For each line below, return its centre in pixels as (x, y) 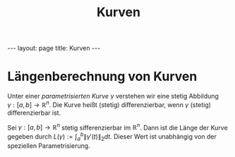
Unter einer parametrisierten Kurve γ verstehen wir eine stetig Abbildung (113, 96)
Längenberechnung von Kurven (102, 76)
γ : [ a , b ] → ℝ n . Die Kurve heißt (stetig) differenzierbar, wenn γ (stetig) (109, 104)
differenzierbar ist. (34, 113)
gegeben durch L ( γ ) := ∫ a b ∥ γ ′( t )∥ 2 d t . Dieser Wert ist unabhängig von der (112, 137)
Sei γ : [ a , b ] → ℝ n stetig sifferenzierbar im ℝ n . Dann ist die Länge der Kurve (117, 127)
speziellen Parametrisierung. (49, 146)
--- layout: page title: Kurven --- (54, 48)
